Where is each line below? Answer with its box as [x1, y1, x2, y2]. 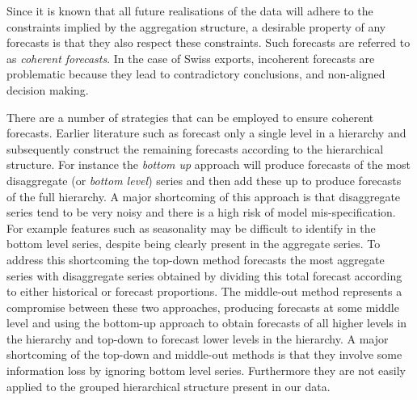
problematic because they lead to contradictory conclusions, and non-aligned [6, 65, 385, 82]
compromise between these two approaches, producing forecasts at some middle [6, 298, 399, 315]
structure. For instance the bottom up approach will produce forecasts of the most [6, 156, 411, 173]
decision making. [6, 81, 89, 98]
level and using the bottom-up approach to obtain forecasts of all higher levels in [6, 314, 407, 331]
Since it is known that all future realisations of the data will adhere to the [6, 2, 373, 19]
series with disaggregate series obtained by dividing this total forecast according [6, 267, 402, 284]
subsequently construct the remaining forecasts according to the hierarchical [6, 140, 384, 157]
